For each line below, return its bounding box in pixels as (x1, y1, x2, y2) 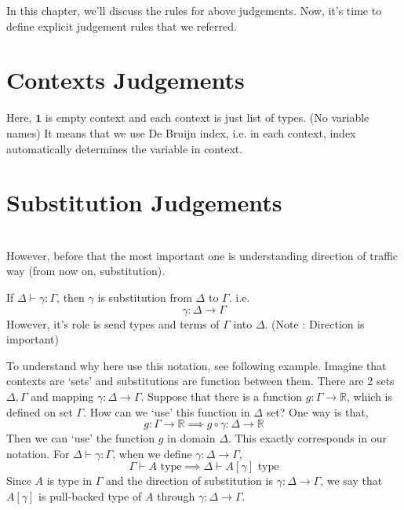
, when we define (112, 445, 192, 461)
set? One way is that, (266, 403, 369, 420)
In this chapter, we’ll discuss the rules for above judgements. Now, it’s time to (6, 2, 382, 18)
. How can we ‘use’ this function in (83, 403, 250, 420)
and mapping (31, 387, 94, 404)
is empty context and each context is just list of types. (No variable (45, 109, 369, 126)
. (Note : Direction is (264, 315, 365, 332)
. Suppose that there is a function (140, 387, 303, 404)
